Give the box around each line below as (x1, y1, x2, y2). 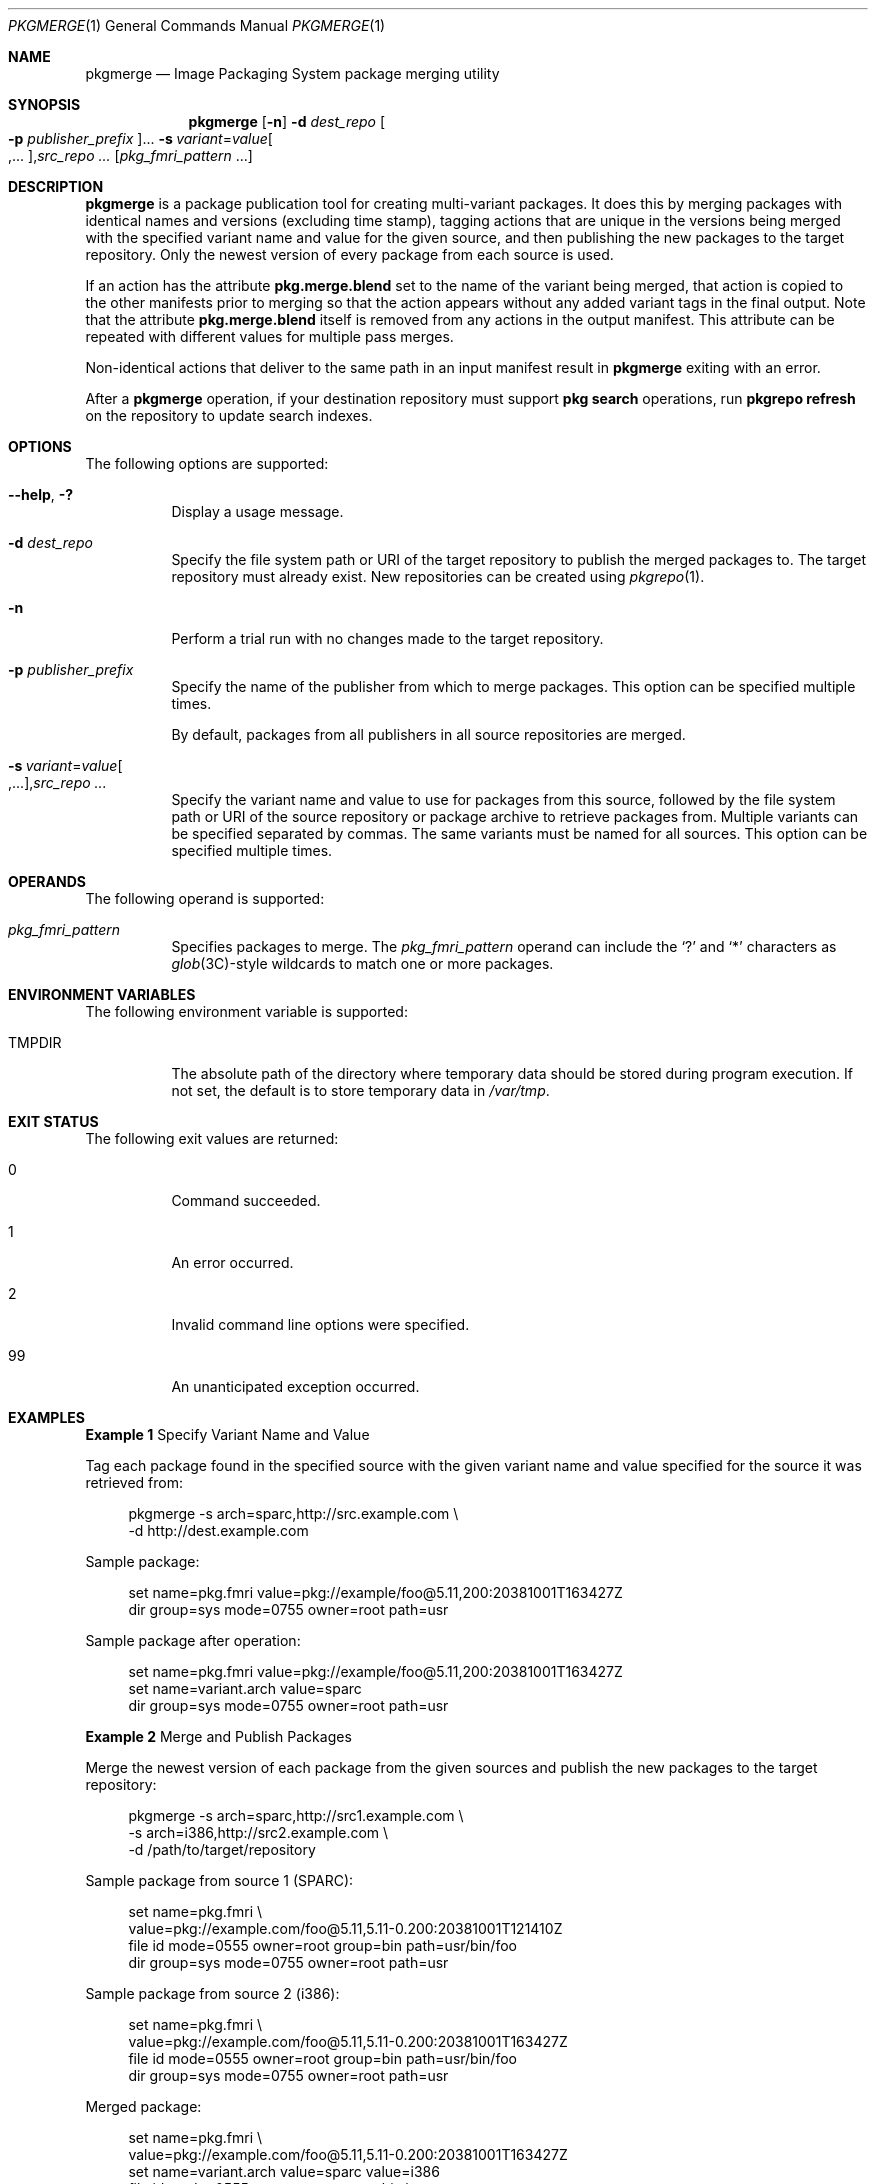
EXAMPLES (8, 1409, 85, 1426)
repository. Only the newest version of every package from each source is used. (85, 246, 614, 263)
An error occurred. (171, 1254, 294, 1271)
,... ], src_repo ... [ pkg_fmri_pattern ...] (8, 147, 253, 164)
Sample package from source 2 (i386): (85, 1985, 340, 2002)
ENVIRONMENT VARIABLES (8, 986, 196, 1003)
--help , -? (8, 486, 74, 503)
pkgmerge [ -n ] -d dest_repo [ (188, 113, 386, 130)
